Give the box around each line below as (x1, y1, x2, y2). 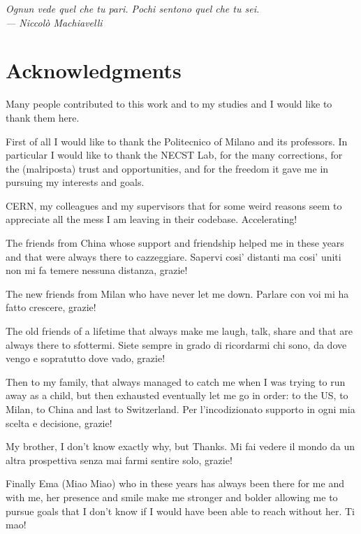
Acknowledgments (6, 56, 182, 85)
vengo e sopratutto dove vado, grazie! (6, 351, 165, 366)
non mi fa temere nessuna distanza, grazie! (6, 263, 188, 277)
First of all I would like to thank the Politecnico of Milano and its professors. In (6, 133, 348, 148)
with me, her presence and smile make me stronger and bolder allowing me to (6, 489, 338, 504)
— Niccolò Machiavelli (6, 15, 103, 29)
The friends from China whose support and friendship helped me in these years (6, 236, 344, 250)
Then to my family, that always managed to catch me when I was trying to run (6, 374, 346, 389)
